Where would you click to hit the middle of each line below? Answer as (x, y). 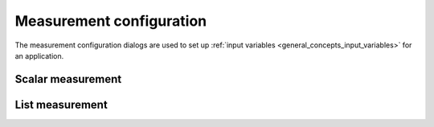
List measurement (61, 104)
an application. (39, 55)
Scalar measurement (68, 79)
